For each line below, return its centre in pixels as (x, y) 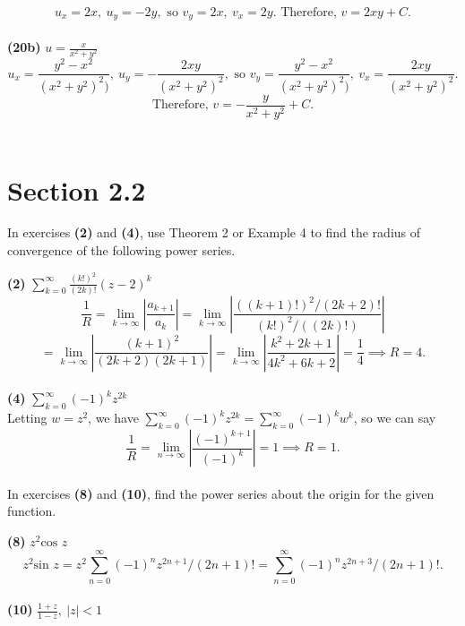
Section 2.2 (77, 189)
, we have (113, 418)
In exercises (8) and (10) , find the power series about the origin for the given (221, 493)
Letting (27, 418)
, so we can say (395, 418)
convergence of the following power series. (121, 250)
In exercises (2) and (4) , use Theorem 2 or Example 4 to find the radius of (214, 232)
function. (32, 511)
